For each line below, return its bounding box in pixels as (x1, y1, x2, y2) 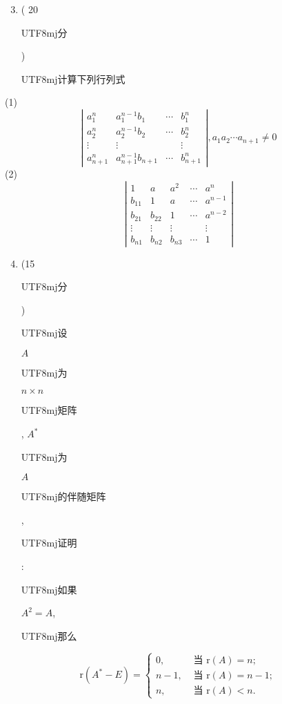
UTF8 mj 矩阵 (21, 403, 77, 417)
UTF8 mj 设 (21, 325, 68, 340)
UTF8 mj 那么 (21, 628, 77, 643)
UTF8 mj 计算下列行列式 (21, 71, 125, 86)
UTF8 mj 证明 (21, 535, 77, 550)
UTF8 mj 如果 (21, 582, 77, 596)
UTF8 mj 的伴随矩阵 (21, 489, 106, 504)
